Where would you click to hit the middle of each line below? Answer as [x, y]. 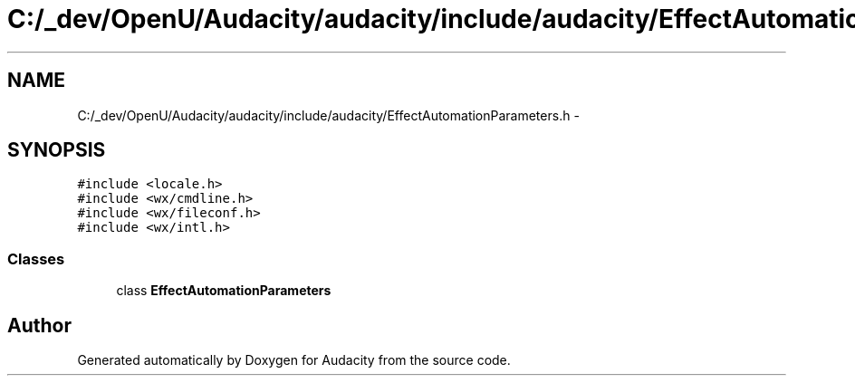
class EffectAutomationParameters [224, 291]
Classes [36, 259]
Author [39, 325]
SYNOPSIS [57, 150]
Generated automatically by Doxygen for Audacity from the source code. [294, 360]
